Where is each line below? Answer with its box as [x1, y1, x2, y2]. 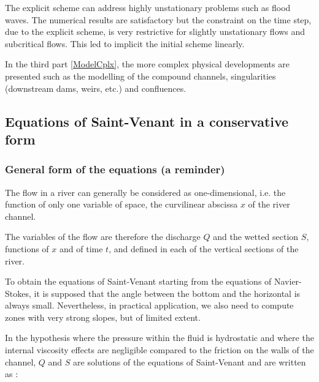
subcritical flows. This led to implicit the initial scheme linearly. [5, 37, 245, 50]
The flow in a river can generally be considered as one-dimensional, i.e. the [5, 185, 286, 198]
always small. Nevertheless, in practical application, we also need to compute [5, 299, 294, 312]
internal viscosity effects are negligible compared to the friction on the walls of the [5, 343, 314, 356]
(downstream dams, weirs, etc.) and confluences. [5, 81, 186, 94]
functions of [5, 242, 49, 255]
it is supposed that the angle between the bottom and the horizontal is [34, 286, 301, 299]
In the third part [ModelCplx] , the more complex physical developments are [5, 58, 290, 70]
